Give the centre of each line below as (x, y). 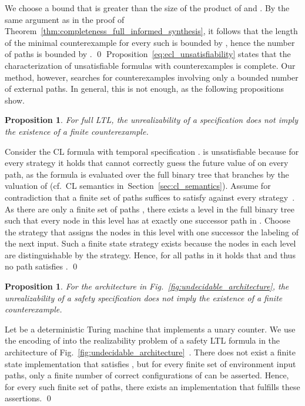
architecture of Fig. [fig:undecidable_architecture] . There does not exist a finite (150, 352)
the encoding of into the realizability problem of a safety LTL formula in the (143, 340)
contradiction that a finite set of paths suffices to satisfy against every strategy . (150, 197)
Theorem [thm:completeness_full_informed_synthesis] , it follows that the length (151, 31)
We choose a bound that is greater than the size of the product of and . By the (147, 8)
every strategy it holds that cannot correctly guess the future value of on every (147, 163)
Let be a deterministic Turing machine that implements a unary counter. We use (150, 329)
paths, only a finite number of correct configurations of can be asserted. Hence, (147, 375)
